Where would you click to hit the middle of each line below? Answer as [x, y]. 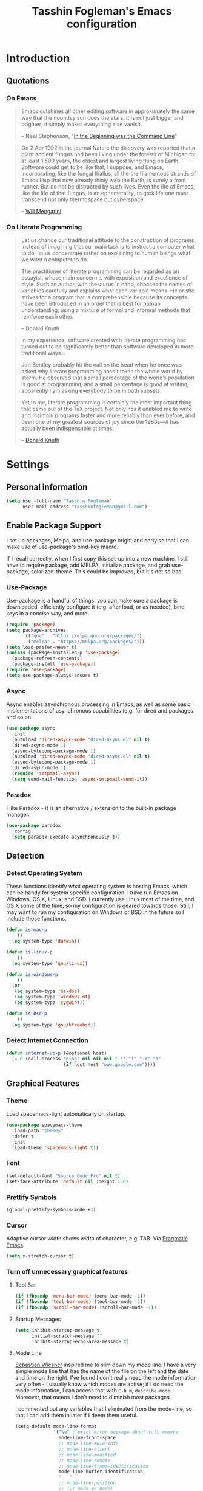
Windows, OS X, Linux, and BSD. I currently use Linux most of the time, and [100, 899]
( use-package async [31, 728]
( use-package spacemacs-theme [45, 1125]
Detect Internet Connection [48, 1040]
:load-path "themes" [38, 1131]
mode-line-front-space [87, 1438]
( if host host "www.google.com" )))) [109, 1064]
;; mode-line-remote [85, 1461]
